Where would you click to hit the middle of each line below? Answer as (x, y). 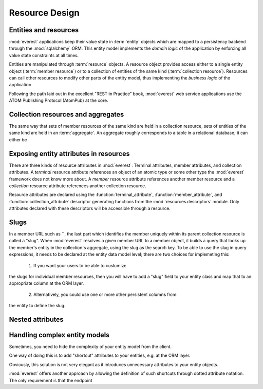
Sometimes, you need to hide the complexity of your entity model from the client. (90, 347)
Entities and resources (44, 30)
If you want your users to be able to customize (80, 265)
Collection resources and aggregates (66, 114)
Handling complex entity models (59, 335)
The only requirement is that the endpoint (51, 380)
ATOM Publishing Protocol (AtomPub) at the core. (58, 100)
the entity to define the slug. (37, 306)
